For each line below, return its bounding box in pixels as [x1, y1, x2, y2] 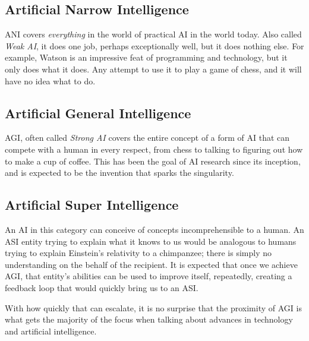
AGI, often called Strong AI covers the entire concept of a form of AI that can [5, 131, 290, 144]
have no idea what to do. [5, 74, 96, 87]
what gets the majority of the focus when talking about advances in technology [5, 313, 293, 326]
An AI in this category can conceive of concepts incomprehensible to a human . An [5, 223, 304, 235]
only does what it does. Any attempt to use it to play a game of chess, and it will [5, 62, 302, 75]
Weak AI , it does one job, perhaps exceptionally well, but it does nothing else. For [5, 39, 304, 52]
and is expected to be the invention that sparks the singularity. [5, 166, 234, 179]
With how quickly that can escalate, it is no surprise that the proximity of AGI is [5, 301, 302, 314]
